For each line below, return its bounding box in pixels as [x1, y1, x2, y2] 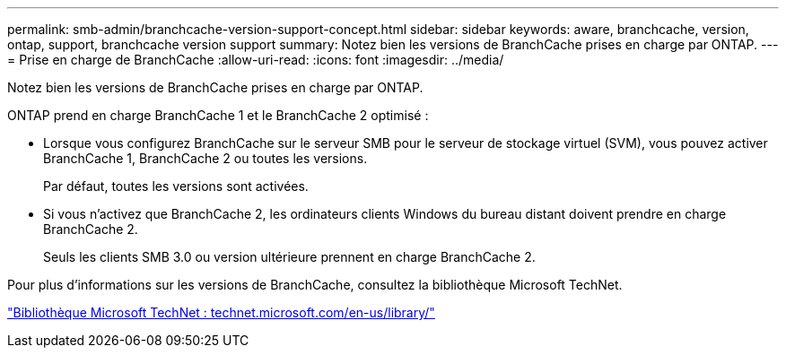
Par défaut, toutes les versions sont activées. [43, 178, 309, 194]
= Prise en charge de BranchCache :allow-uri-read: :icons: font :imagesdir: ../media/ [7, 52, 504, 67]
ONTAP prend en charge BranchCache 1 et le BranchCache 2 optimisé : [7, 108, 429, 123]
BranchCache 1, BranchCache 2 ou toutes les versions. [43, 151, 368, 166]
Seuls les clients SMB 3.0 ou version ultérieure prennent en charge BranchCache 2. [43, 249, 536, 264]
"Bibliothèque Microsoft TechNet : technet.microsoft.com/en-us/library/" [7, 305, 435, 320]
